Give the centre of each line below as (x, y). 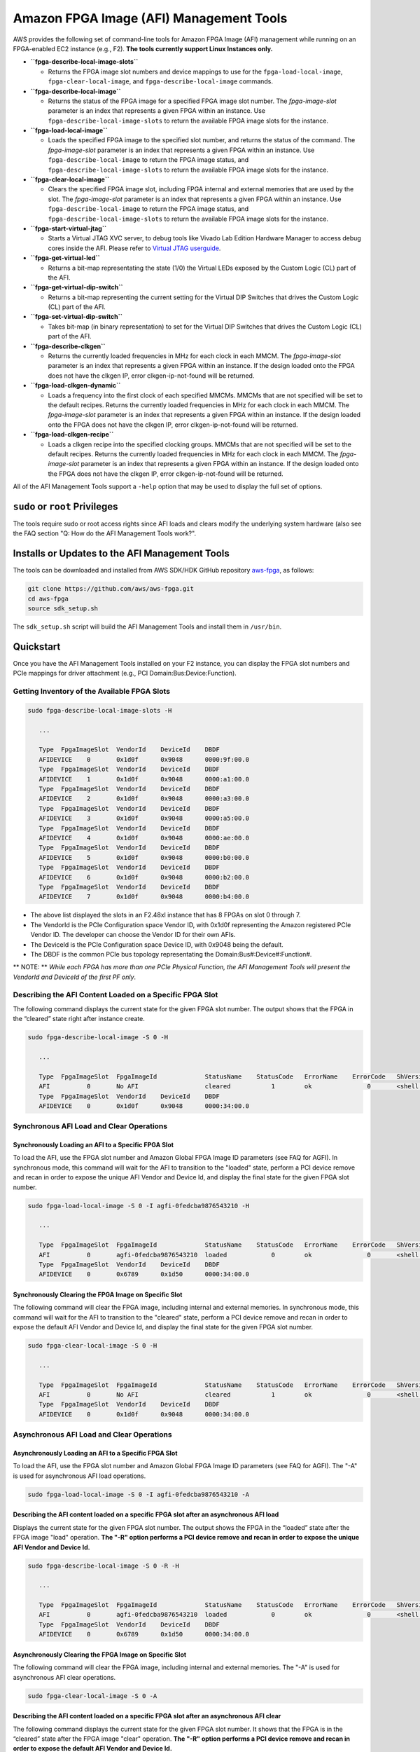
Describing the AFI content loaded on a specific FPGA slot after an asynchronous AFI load (146, 1514)
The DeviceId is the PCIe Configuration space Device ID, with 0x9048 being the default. (157, 944)
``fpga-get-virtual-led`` (65, 258)
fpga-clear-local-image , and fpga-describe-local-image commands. (160, 81)
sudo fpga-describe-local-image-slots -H (100, 710)
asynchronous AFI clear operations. (64, 1677)
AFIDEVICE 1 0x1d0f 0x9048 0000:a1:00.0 (144, 779)
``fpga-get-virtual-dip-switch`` (77, 287)
